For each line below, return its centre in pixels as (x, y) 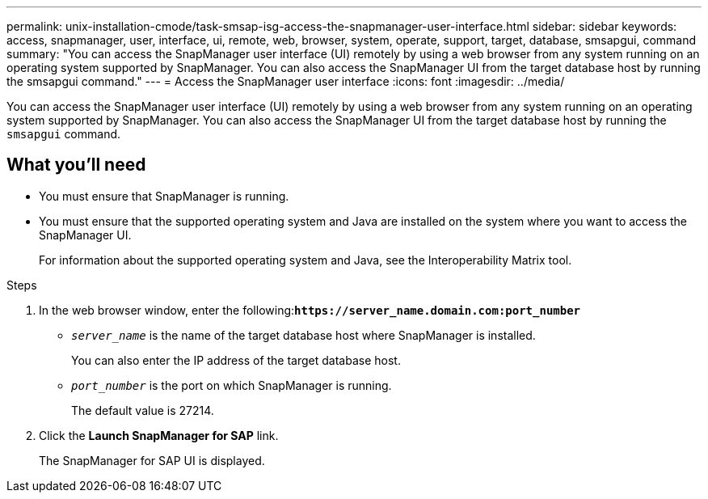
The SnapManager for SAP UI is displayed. (152, 460)
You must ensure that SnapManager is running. (164, 196)
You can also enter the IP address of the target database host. (236, 360)
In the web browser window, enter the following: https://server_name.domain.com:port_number (310, 310)
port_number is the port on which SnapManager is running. (232, 385)
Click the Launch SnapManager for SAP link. (159, 435)
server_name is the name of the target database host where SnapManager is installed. (303, 335)
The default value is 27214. (143, 410)
